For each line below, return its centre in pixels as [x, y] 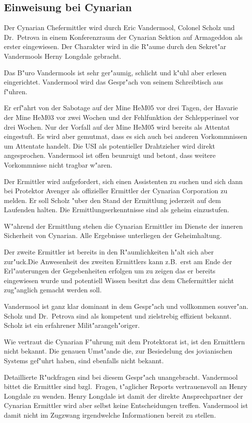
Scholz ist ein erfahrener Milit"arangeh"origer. [72, 325]
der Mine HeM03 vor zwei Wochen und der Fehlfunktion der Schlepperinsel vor [122, 117]
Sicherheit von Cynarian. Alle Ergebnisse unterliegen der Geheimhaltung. [113, 235]
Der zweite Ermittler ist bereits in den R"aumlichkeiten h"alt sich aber [109, 252]
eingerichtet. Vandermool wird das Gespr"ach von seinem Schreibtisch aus [114, 82]
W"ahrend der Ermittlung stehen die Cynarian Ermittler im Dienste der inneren [124, 226]
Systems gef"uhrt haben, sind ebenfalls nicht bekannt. [84, 361]
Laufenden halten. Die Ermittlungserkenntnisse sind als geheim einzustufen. [117, 210]
